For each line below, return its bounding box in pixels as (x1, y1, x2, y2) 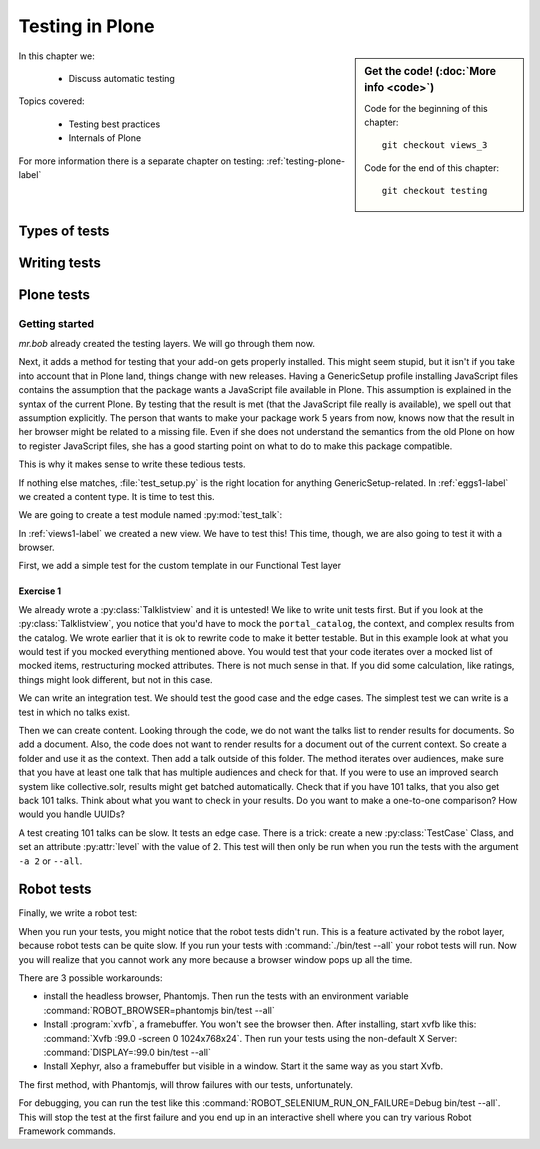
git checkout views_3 (381, 140, 488, 151)
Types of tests (18, 222, 110, 239)
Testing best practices (68, 118, 161, 130)
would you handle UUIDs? (18, 808, 125, 820)
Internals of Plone (68, 132, 142, 144)
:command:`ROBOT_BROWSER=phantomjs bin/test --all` (43, 1004, 275, 1016)
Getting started (18, 316, 95, 330)
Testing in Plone (18, 15, 155, 37)
